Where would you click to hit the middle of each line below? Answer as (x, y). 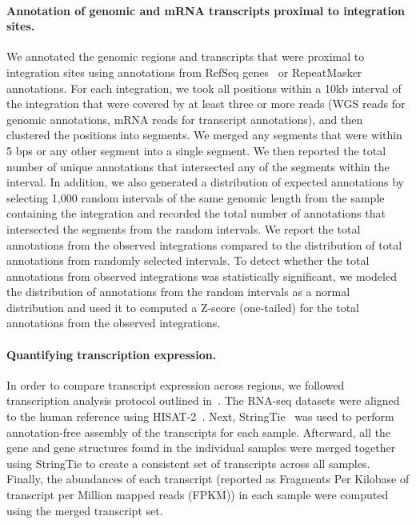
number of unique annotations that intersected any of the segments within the (198, 166)
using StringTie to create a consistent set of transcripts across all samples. (188, 463)
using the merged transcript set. (85, 510)
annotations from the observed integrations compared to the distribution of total (204, 244)
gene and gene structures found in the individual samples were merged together (201, 448)
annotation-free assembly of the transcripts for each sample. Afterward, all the (199, 432)
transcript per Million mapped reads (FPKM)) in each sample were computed (198, 495)
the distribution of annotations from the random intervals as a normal (178, 292)
